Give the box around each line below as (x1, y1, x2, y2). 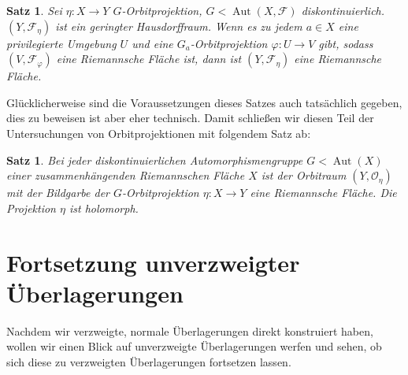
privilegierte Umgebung (6, 35, 117, 51)
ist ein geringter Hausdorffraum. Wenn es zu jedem (55, 17, 302, 34)
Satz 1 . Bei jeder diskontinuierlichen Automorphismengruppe (6, 151, 303, 168)
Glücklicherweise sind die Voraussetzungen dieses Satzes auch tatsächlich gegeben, (6, 94, 402, 110)
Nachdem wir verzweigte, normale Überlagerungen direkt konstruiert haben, (6, 322, 373, 339)
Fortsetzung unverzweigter (6, 246, 300, 278)
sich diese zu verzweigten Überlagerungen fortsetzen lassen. (6, 353, 291, 369)
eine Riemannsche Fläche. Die (250, 184, 397, 201)
